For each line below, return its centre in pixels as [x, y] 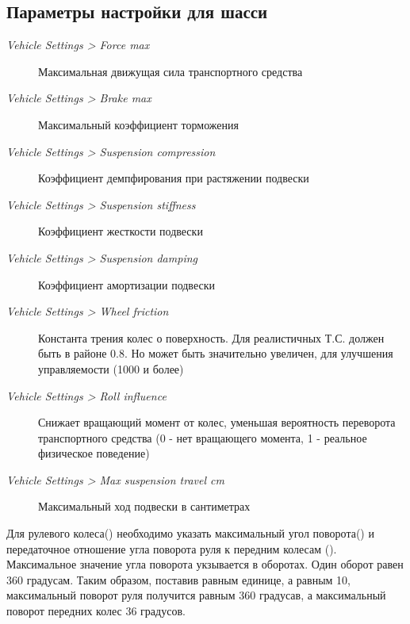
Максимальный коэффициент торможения [138, 124]
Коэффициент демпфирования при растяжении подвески [174, 178]
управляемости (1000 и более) [111, 368]
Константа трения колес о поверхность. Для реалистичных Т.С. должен [211, 337]
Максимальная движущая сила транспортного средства [171, 71]
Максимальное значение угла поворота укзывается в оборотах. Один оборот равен [205, 564]
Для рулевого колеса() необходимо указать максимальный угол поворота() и [190, 533]
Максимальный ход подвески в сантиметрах [144, 506]
